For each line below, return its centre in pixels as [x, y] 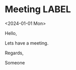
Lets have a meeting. [27, 43]
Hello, [11, 33]
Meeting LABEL [38, 9]
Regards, [14, 53]
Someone [15, 62]
